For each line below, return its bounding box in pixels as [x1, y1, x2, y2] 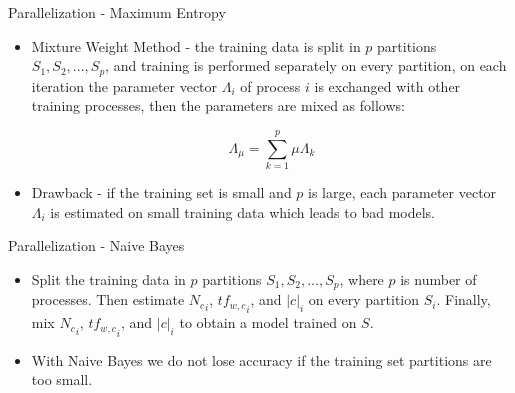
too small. [31, 369, 93, 390]
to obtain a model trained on [179, 312, 357, 333]
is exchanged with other [314, 75, 461, 96]
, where [339, 268, 384, 289]
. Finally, [436, 289, 491, 310]
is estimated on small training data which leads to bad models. [50, 201, 435, 222]
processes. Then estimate [31, 289, 185, 310]
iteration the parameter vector [31, 75, 218, 96]
